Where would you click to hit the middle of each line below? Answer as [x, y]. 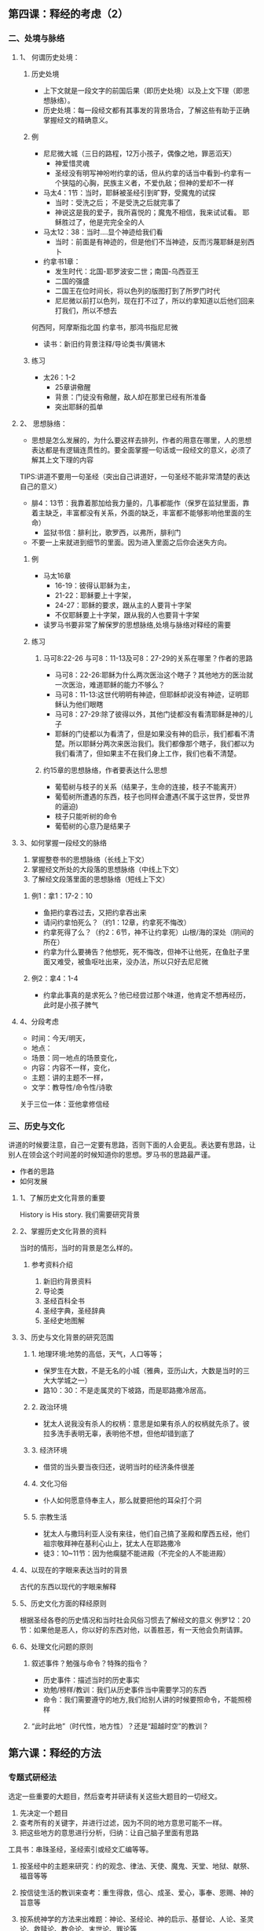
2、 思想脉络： [44, 423]
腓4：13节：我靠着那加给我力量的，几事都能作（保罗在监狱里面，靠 [140, 503]
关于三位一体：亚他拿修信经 [64, 1104]
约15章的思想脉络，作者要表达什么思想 [105, 770]
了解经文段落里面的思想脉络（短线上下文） [100, 879]
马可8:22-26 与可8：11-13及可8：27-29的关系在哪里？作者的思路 [148, 658]
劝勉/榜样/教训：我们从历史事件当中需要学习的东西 [125, 1689]
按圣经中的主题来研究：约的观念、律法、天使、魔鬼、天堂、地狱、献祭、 [136, 1866]
